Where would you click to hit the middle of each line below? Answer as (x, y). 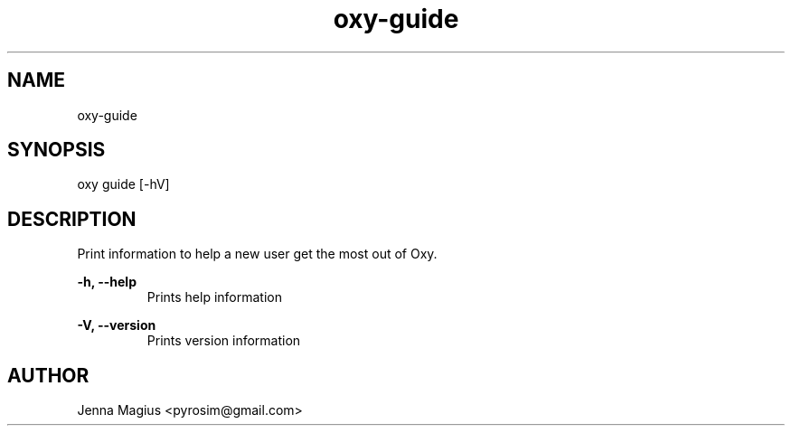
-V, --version (117, 325)
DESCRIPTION (72, 219)
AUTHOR (48, 375)
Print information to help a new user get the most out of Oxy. (257, 254)
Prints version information (224, 341)
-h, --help (107, 282)
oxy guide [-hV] (123, 184)
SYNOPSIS (57, 150)
